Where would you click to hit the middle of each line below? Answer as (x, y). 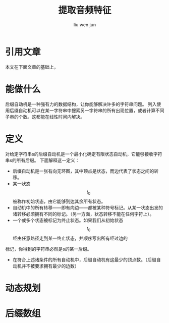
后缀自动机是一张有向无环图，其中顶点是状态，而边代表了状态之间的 (83, 171)
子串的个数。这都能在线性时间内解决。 (45, 117)
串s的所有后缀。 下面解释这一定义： (42, 160)
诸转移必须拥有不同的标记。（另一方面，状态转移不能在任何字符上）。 (83, 214)
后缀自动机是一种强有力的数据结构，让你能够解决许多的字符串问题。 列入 (81, 104)
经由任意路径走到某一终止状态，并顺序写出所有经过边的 (70, 238)
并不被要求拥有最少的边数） (50, 266)
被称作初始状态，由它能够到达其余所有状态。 (59, 201)
